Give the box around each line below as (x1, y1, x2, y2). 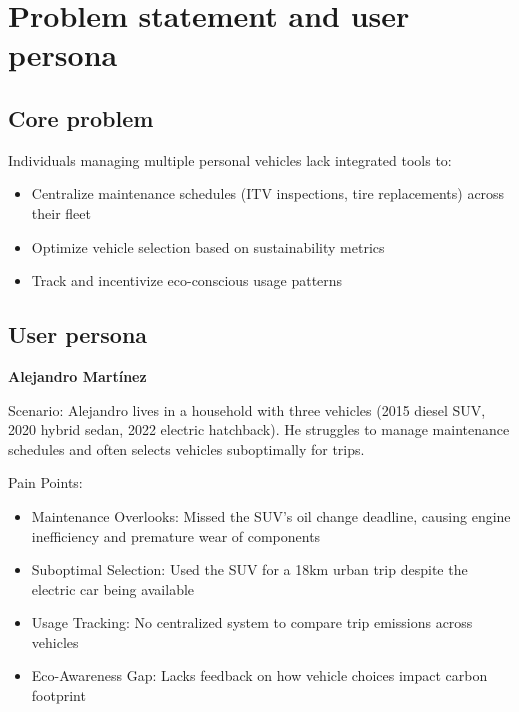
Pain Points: (8, 472, 83, 493)
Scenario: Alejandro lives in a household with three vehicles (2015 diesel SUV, (8, 399, 486, 420)
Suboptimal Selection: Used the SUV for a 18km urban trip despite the (31, 559, 468, 580)
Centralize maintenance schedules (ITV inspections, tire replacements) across (31, 183, 505, 204)
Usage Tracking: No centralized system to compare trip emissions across (31, 612, 473, 633)
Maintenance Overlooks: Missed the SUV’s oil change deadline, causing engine (31, 505, 511, 526)
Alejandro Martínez (8, 365, 147, 386)
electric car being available (31, 578, 195, 599)
